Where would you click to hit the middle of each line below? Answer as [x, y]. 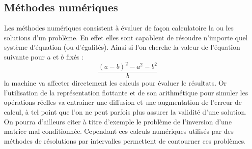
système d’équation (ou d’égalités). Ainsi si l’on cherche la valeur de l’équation [122, 47]
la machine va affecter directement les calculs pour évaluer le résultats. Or [115, 83]
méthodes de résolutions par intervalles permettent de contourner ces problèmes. [125, 140]
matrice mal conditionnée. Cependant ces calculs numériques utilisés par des [119, 131]
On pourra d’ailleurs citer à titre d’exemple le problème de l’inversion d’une [118, 121]
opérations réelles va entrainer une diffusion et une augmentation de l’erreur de [123, 102]
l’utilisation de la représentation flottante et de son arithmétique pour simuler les [126, 92]
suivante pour [24, 56]
